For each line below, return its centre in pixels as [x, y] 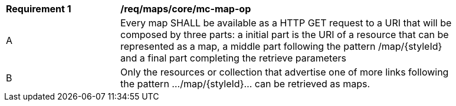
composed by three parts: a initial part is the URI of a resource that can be [285, 35]
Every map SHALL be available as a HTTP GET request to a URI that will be [286, 23]
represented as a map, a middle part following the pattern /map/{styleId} [281, 46]
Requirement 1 [39, 9]
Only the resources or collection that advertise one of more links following [285, 72]
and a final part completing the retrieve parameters [233, 58]
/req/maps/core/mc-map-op [186, 9]
